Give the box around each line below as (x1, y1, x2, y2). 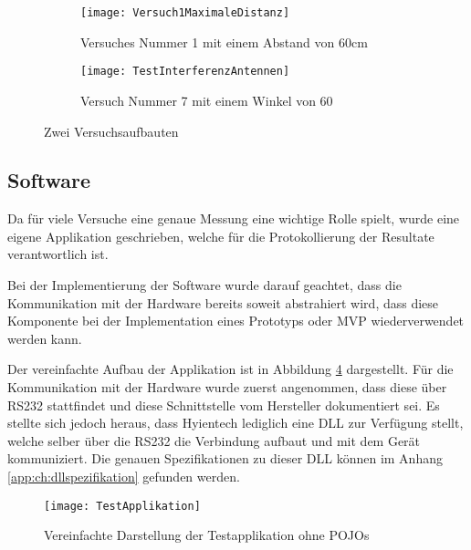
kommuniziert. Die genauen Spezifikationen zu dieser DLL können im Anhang (7, 449, 443, 468)
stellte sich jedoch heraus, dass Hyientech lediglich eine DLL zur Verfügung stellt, (7, 413, 464, 432)
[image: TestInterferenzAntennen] (80, 65, 290, 78)
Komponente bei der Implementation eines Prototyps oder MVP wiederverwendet (7, 311, 465, 330)
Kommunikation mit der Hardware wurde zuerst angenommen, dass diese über (7, 378, 447, 397)
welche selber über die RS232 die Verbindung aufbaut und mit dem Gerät (7, 431, 421, 450)
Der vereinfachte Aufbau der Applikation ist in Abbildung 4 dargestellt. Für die (7, 359, 454, 379)
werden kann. (7, 328, 82, 348)
